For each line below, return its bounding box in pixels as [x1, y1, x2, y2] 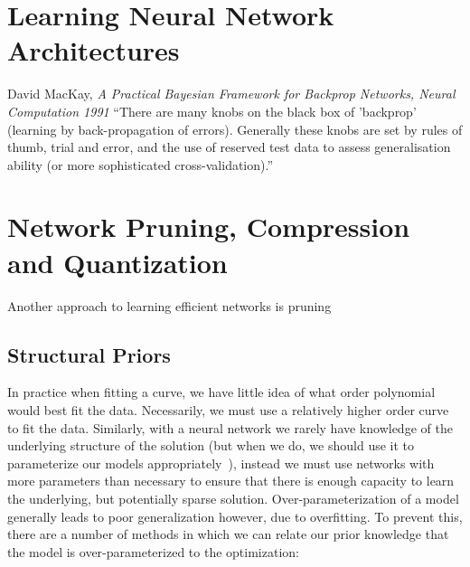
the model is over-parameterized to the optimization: [7, 542, 299, 561]
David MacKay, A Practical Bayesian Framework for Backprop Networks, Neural [7, 84, 456, 103]
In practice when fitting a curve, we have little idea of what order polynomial [7, 383, 436, 402]
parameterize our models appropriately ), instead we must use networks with [7, 453, 435, 472]
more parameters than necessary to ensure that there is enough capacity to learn [7, 471, 455, 490]
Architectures [7, 32, 180, 69]
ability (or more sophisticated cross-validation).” [7, 155, 274, 174]
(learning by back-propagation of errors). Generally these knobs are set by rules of [7, 119, 463, 138]
